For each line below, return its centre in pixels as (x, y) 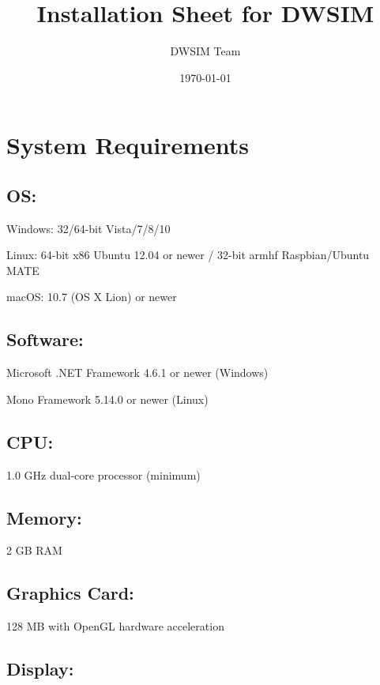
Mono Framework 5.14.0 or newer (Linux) (107, 399)
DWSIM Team (205, 51)
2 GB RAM (34, 550)
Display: (40, 669)
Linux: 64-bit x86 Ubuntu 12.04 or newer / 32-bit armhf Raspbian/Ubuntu (188, 255)
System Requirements (128, 145)
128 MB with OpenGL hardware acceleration (115, 626)
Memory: (44, 517)
